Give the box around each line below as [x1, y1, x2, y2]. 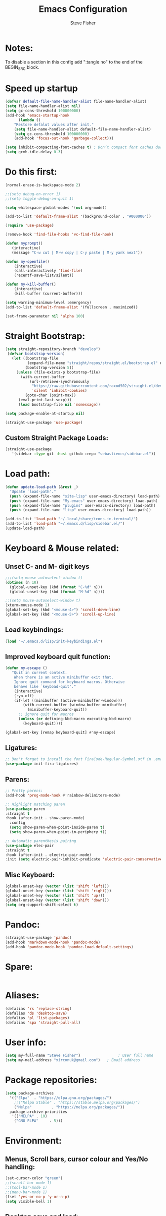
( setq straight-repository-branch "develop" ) [5, 347, 100, 352]
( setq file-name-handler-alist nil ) [5, 104, 81, 109]
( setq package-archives [5, 1091, 54, 1096]
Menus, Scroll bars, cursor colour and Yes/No [5, 1155, 148, 1163]
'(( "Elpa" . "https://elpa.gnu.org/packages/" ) [9, 1095, 112, 1100]
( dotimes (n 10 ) [5, 580, 39, 585]
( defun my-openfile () [5, 259, 50, 264]
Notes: [5, 42, 34, 54]
